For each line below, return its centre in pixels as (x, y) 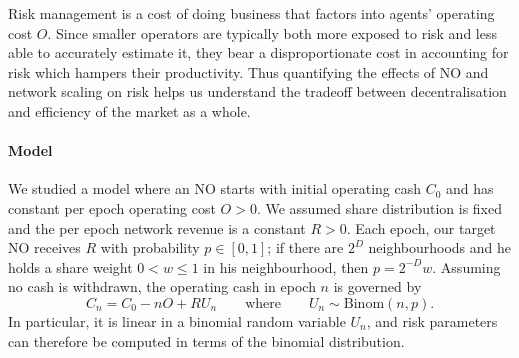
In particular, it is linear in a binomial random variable (177, 320)
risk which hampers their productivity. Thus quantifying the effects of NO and (248, 71)
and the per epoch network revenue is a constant (157, 227)
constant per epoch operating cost (112, 207)
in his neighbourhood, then (286, 266)
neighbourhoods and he (439, 247)
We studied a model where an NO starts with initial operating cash (215, 188)
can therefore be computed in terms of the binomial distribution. (206, 340)
